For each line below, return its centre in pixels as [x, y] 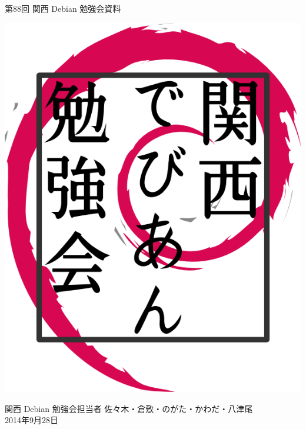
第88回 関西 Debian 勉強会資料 [63, 8]
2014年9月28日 [31, 420]
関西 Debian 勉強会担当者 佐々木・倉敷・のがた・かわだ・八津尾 [129, 408]
